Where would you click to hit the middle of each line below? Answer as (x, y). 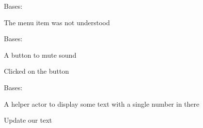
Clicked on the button (37, 71)
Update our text (28, 120)
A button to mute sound (40, 55)
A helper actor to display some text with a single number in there (102, 104)
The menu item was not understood (57, 22)
